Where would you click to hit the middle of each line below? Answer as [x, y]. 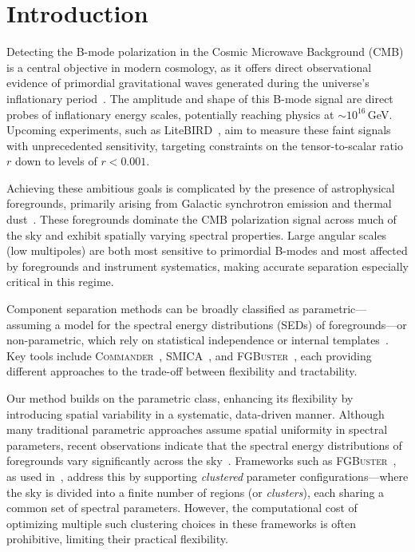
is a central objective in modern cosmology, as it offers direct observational [189, 67]
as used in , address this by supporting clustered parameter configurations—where [207, 476]
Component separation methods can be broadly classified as [153, 309]
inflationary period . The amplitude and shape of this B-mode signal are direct [200, 98]
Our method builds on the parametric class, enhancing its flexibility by [180, 398]
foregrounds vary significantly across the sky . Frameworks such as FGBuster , [202, 461]
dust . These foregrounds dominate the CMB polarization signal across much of [202, 219]
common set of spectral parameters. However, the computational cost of [182, 508]
